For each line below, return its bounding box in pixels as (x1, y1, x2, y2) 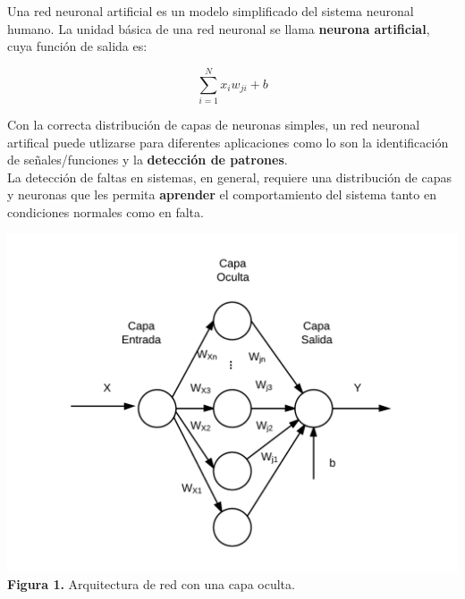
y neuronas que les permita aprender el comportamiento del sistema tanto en (7, 185, 436, 204)
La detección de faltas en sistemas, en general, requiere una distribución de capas (7, 167, 452, 186)
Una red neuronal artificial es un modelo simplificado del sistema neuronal (7, 2, 414, 20)
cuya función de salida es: (7, 37, 148, 55)
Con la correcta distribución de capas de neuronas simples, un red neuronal (7, 114, 420, 133)
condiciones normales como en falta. (7, 202, 204, 221)
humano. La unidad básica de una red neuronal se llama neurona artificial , (7, 19, 430, 38)
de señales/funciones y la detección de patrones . (7, 150, 288, 169)
